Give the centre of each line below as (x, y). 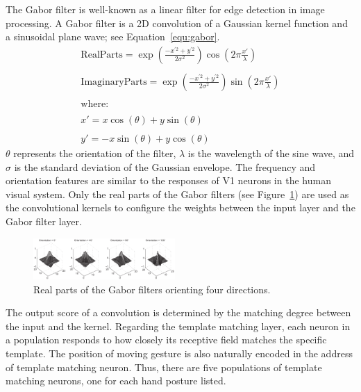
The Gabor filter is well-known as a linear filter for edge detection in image (165, 9)
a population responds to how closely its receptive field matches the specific (166, 340)
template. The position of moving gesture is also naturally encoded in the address (179, 353)
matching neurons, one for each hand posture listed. (116, 381)
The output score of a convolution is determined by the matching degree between (178, 312)
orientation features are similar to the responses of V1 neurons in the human (168, 180)
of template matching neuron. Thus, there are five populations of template (164, 367)
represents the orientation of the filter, (95, 153)
